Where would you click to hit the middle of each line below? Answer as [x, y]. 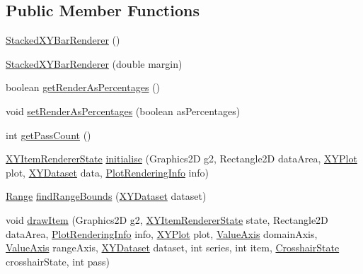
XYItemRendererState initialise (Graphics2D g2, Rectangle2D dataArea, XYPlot [181, 159]
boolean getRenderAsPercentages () [83, 87]
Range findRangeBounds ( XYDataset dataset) [106, 196]
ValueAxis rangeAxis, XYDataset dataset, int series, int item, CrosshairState [173, 248]
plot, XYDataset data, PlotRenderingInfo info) [108, 172]
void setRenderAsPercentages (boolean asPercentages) [123, 111]
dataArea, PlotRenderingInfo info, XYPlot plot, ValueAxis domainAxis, [162, 233]
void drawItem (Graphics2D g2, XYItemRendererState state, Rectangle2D [167, 219]
